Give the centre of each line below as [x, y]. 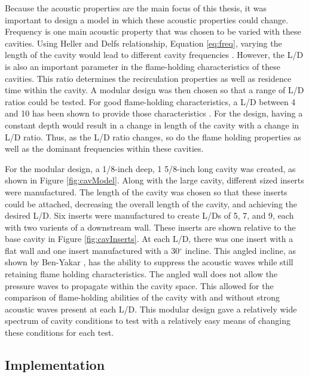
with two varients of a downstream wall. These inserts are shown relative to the [150, 227]
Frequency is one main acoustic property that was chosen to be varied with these [153, 31]
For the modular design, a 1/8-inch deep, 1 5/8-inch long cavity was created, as [150, 168]
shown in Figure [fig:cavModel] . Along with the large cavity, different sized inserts [154, 180]
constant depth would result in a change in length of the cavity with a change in [152, 125]
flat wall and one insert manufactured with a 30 [92, 250]
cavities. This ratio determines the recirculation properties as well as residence [148, 78]
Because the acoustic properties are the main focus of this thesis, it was [136, 8]
